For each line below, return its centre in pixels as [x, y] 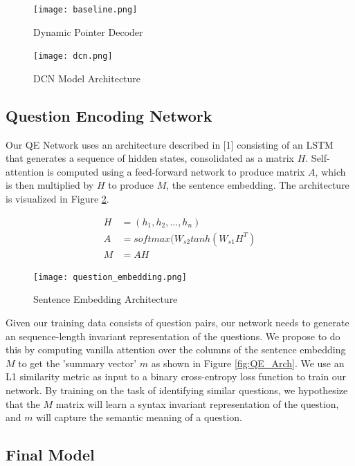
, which [330, 171]
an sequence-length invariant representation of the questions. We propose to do [173, 336]
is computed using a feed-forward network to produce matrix [176, 171]
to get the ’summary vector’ [78, 363]
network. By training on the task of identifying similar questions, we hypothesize [177, 390]
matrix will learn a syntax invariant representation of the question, [197, 403]
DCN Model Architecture [87, 78]
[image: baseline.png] [85, 10]
